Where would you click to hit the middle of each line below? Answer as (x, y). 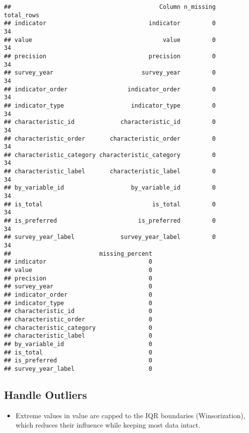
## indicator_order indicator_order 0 (110, 89)
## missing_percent (78, 254)
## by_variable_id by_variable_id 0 (110, 188)
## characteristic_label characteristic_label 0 (110, 172)
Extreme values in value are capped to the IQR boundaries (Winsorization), (130, 415)
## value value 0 (110, 40)
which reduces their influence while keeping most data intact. (108, 425)
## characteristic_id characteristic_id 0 (110, 122)
